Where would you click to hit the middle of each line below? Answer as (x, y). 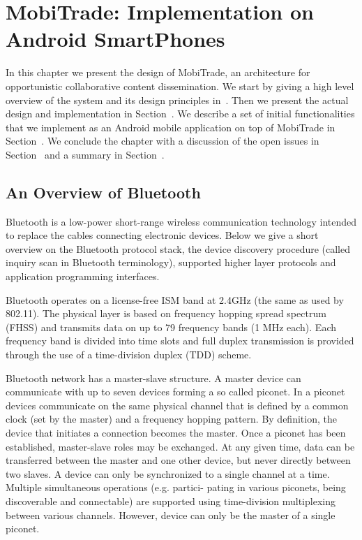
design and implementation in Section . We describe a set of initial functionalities (180, 114)
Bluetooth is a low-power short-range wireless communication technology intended (181, 221)
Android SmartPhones (115, 39)
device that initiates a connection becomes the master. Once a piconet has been (176, 432)
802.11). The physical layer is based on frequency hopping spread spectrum (166, 313)
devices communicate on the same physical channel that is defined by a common (177, 405)
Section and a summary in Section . (85, 154)
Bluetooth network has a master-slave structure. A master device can (153, 378)
